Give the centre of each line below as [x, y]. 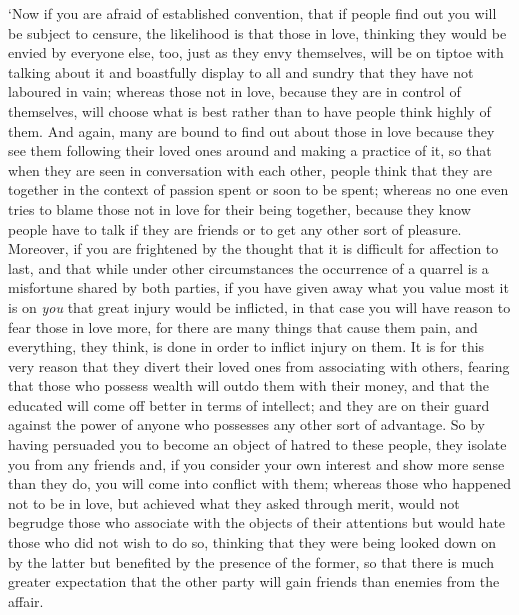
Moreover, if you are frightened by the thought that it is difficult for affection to [253, 248]
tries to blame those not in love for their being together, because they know [239, 208]
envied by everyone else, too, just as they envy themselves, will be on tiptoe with [256, 52]
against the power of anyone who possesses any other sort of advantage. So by [247, 424]
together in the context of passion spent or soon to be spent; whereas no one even [258, 189]
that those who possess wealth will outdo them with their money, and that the [249, 385]
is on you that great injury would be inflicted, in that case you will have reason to [259, 306]
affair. [26, 600]
